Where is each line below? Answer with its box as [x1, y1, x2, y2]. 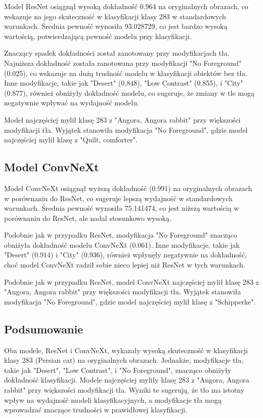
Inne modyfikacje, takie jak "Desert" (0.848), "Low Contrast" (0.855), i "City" [4, 78, 243, 88]
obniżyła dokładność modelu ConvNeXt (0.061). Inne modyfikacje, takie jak [4, 239, 240, 250]
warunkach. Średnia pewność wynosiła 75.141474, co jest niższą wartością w [4, 203, 239, 213]
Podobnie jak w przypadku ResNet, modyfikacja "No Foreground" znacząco [4, 230, 237, 240]
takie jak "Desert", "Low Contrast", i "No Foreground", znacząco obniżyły [4, 364, 231, 375]
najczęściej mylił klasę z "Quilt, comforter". [4, 134, 138, 145]
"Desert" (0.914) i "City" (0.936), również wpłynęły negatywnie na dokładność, [4, 249, 247, 260]
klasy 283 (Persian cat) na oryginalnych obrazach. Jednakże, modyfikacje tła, [4, 355, 244, 365]
